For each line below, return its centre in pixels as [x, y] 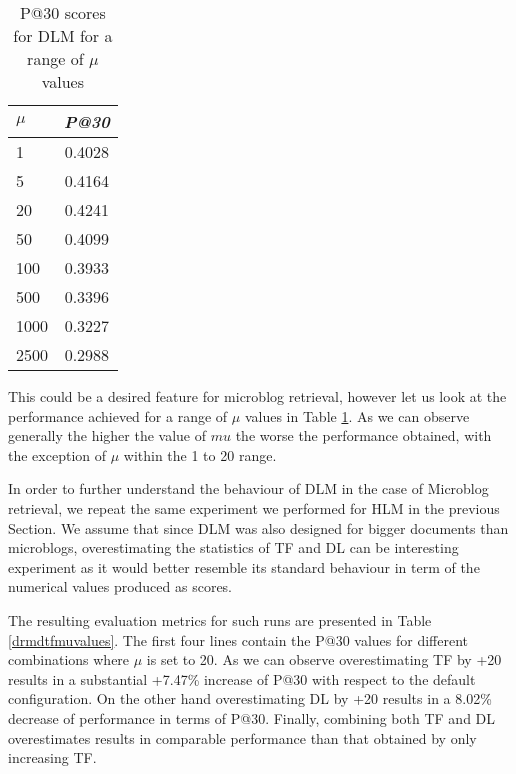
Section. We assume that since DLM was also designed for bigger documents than [258, 527]
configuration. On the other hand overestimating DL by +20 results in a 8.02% [250, 698]
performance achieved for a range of [118, 415]
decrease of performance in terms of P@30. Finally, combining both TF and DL [252, 717]
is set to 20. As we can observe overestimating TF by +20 [324, 659]
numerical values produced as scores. [120, 586]
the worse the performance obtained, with [363, 435]
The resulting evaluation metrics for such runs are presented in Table [220, 619]
